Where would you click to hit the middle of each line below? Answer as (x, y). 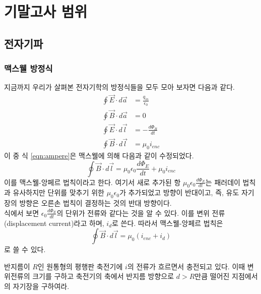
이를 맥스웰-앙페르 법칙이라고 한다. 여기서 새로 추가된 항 (92, 182)
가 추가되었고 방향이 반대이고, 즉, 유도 (179, 192)
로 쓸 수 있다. (25, 249)
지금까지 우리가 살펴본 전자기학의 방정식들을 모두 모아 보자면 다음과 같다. (120, 87)
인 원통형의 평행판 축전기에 (80, 266)
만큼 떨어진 (212, 276)
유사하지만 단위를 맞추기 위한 (58, 192)
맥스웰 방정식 (28, 68)
